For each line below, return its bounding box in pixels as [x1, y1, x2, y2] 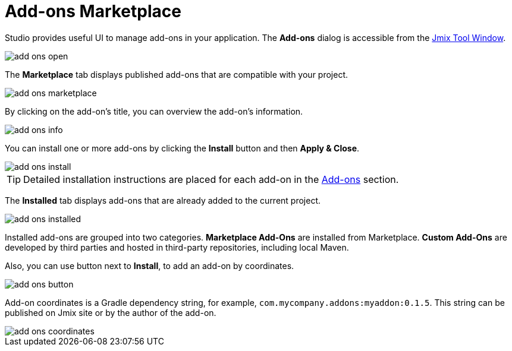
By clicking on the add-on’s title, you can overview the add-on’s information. [5, 106, 303, 116]
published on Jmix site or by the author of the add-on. [5, 307, 216, 318]
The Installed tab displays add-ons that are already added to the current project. [5, 195, 321, 205]
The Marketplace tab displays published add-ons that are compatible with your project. [5, 69, 348, 80]
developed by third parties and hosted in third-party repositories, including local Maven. [5, 242, 349, 252]
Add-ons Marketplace [5, 1, 181, 21]
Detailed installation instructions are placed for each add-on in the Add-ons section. [23, 173, 399, 185]
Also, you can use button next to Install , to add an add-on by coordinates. [5, 260, 294, 271]
